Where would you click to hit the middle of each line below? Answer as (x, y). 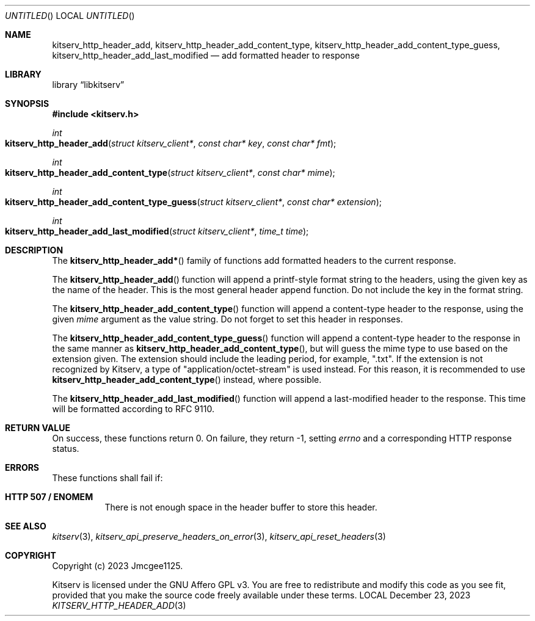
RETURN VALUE (38, 428)
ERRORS (22, 467)
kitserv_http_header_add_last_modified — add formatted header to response (206, 55)
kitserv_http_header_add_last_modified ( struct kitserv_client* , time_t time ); (157, 231)
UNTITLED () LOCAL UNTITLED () (70, 16)
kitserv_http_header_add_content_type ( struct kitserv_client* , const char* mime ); (170, 172)
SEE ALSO (26, 526)
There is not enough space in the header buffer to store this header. (241, 507)
